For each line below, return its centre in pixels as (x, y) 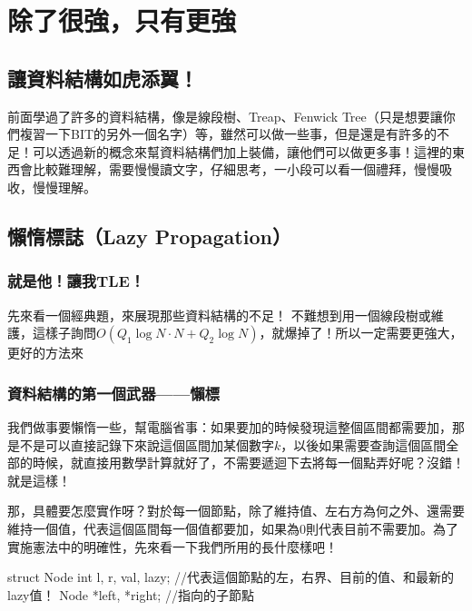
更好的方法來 (45, 353)
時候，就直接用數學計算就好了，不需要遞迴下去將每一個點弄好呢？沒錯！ (248, 463)
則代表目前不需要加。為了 (382, 528)
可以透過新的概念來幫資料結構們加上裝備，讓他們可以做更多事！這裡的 (242, 151)
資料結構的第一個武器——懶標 (113, 393)
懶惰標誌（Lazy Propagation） (149, 236)
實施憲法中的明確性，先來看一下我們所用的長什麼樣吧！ (172, 546)
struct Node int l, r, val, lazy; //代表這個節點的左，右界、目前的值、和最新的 (231, 577)
